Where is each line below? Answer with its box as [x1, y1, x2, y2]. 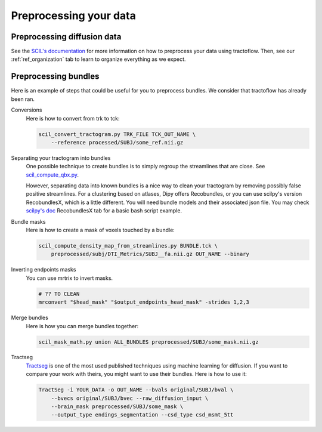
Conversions [11, 106, 42, 113]
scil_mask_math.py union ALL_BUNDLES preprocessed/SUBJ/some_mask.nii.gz [38, 338, 259, 345]
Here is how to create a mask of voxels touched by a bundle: [26, 227, 175, 234]
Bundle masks [11, 218, 46, 225]
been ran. [11, 95, 35, 103]
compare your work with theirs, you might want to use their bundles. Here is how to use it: [26, 371, 247, 378]
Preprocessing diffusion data [11, 32, 122, 42]
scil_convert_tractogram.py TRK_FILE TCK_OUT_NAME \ [38, 131, 196, 137]
